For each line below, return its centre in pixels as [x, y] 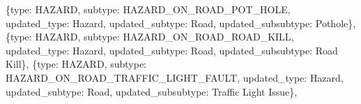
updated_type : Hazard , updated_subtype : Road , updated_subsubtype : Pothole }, [181, 23]
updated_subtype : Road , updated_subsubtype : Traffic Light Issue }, [152, 91]
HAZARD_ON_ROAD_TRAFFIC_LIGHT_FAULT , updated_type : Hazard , [175, 77]
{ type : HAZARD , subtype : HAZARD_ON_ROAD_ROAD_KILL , [150, 37]
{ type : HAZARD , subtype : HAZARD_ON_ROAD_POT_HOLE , [148, 9]
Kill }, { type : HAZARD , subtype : [76, 64]
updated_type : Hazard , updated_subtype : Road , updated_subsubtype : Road [172, 50]
